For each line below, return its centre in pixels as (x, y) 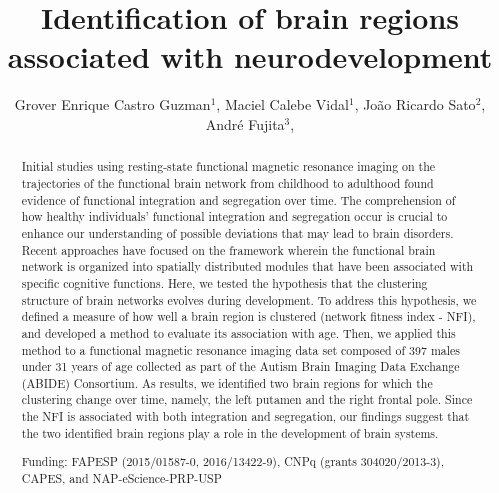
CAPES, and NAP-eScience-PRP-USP (121, 478)
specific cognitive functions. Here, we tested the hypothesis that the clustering (224, 282)
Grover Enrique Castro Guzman (112, 104)
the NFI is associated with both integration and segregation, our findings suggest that (245, 416)
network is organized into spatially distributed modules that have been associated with (247, 266)
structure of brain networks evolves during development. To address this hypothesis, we (249, 299)
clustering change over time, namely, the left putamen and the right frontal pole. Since (247, 399)
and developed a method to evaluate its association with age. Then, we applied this (238, 332)
